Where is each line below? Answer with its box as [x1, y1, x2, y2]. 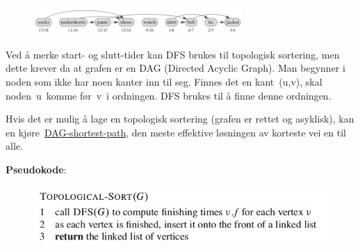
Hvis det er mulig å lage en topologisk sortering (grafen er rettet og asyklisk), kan [6, 111, 354, 126]
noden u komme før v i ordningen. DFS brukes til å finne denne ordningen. [6, 88, 332, 102]
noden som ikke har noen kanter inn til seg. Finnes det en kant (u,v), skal [6, 74, 322, 89]
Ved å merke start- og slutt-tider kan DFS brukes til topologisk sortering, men [6, 47, 340, 61]
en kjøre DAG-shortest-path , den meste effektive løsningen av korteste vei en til [6, 125, 346, 139]
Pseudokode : [6, 162, 67, 176]
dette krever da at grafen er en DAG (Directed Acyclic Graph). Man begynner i [6, 61, 345, 75]
